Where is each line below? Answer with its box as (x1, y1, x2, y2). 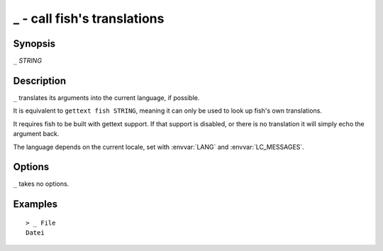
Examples (13, 199, 58, 211)
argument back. (13, 130, 60, 138)
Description (13, 74, 67, 87)
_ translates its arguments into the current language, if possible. (13, 93, 200, 102)
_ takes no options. (13, 179, 70, 188)
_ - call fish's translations (13, 11, 165, 26)
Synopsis (13, 38, 56, 50)
